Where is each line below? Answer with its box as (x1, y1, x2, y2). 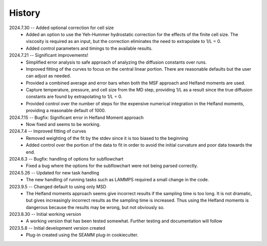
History (9, 7, 41, 18)
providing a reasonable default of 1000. (26, 108, 106, 114)
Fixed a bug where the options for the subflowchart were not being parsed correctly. (26, 163, 198, 169)
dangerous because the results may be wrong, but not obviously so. (26, 204, 165, 210)
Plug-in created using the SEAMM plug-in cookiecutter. (26, 232, 138, 238)
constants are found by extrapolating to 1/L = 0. (26, 94, 123, 100)
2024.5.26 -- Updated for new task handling (9, 169, 99, 175)
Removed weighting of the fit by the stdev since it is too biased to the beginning (26, 135, 188, 141)
